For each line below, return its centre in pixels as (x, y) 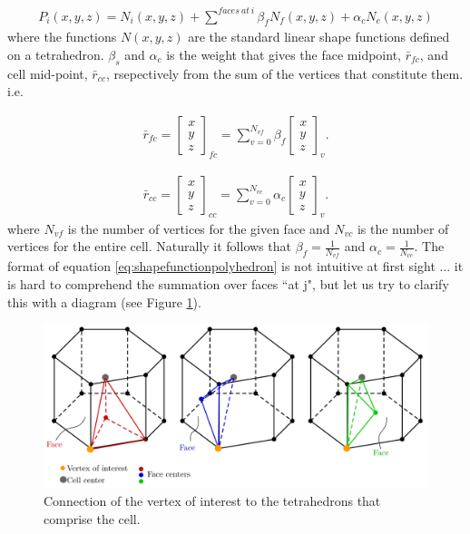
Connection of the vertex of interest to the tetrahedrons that (212, 501)
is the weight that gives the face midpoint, (284, 54)
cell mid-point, (48, 73)
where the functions (62, 37)
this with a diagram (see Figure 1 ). (104, 301)
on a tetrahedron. (56, 54)
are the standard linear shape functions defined (319, 37)
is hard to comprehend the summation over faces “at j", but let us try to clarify (228, 283)
